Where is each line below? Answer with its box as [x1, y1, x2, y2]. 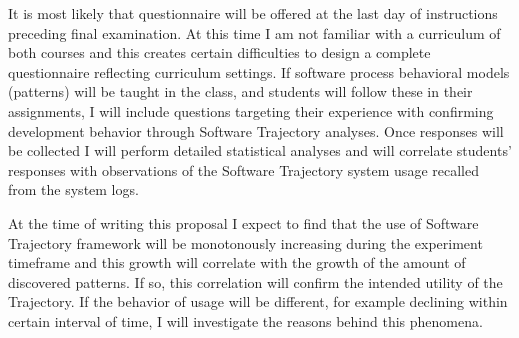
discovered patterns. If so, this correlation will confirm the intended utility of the [8, 271, 503, 292]
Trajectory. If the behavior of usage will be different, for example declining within [8, 291, 508, 312]
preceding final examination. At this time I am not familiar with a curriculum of [8, 22, 501, 43]
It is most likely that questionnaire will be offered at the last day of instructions [8, 3, 498, 23]
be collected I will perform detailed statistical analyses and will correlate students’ [8, 140, 512, 161]
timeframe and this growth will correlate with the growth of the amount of [8, 252, 466, 273]
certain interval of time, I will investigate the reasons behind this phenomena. [8, 310, 483, 331]
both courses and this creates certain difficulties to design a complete [8, 42, 431, 63]
